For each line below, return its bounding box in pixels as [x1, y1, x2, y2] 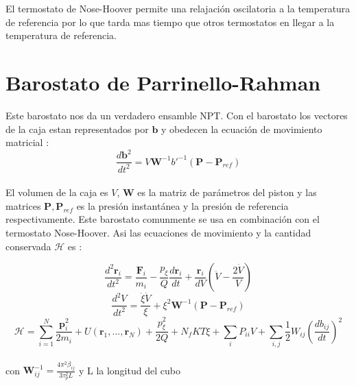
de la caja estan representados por [5, 121, 149, 136]
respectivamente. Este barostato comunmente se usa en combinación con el [5, 212, 320, 226]
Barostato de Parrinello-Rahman [5, 68, 321, 96]
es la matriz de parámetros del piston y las [137, 185, 317, 200]
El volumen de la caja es [5, 185, 108, 200]
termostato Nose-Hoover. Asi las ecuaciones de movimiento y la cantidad [5, 225, 311, 239]
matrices [5, 198, 41, 213]
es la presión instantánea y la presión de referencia [76, 198, 289, 213]
